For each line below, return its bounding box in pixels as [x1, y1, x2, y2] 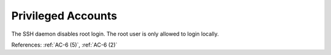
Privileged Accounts [11, 9, 118, 22]
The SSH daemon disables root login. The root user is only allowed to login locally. [11, 30, 219, 37]
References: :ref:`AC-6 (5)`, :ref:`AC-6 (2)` [11, 41, 118, 48]
